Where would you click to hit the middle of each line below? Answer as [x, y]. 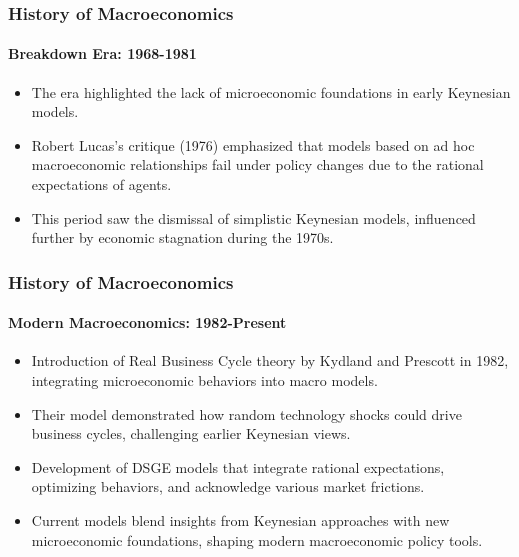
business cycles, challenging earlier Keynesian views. [191, 433]
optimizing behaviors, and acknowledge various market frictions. [228, 486]
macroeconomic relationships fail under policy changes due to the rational [257, 164]
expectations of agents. [101, 184]
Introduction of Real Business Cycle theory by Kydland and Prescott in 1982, [270, 360]
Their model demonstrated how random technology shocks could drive [246, 413]
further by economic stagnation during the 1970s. [182, 237]
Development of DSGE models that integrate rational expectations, [238, 466]
